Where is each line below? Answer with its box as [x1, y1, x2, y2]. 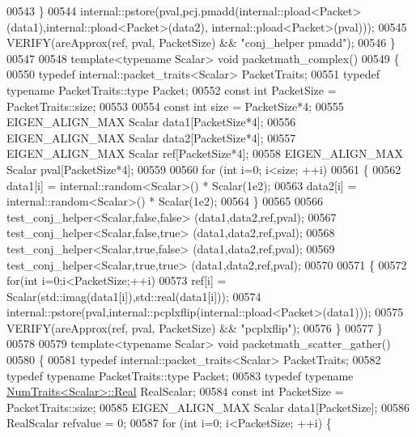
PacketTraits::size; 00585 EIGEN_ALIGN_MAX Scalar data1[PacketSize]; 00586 [6, 398, 410, 415]
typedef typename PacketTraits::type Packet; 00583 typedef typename [6, 367, 354, 384]
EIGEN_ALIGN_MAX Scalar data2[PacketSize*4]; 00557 [6, 129, 296, 146]
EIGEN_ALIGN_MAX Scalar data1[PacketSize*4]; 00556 [6, 113, 296, 130]
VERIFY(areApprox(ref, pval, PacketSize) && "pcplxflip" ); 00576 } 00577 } [6, 319, 383, 336]
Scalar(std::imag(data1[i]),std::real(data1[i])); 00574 [6, 287, 261, 304]
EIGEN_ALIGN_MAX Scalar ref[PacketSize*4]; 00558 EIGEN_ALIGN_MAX [6, 145, 403, 162]
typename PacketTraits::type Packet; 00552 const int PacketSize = [6, 81, 337, 98]
